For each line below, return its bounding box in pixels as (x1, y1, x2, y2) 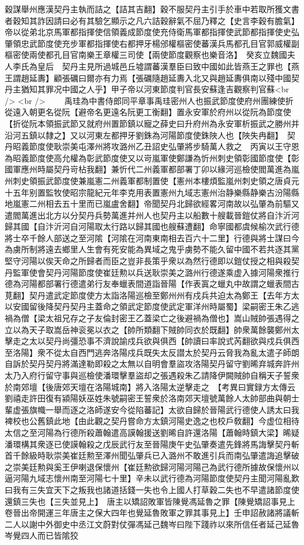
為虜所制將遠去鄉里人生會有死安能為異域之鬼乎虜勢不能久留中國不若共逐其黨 (5, 243, 299, 255)
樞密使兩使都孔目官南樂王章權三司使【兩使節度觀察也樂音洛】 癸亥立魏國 (5, 48, 287, 61)
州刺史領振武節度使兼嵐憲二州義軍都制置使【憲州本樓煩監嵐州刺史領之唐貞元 (5, 174, 299, 186)
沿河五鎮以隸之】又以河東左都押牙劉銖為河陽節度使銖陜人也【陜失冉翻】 (5, 129, 279, 141)
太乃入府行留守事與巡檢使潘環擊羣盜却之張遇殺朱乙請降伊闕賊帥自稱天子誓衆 (5, 369, 299, 381)
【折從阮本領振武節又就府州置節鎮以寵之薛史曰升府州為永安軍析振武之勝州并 (5, 117, 299, 129)
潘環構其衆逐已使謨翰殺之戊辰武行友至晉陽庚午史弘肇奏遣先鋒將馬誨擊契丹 (5, 438, 291, 450)
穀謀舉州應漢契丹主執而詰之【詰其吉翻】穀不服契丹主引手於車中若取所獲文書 (5, 3, 299, 15)
